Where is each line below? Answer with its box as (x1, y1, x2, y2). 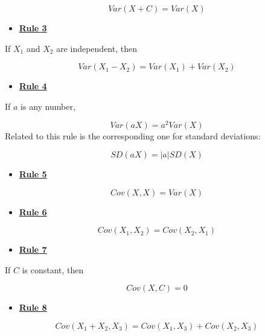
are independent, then (56, 42, 137, 54)
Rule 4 (19, 80, 47, 92)
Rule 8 (19, 301, 47, 314)
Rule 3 (19, 22, 47, 34)
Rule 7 (19, 243, 47, 256)
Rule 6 (19, 205, 47, 218)
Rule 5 (19, 168, 47, 180)
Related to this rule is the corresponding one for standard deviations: (5, 130, 261, 142)
